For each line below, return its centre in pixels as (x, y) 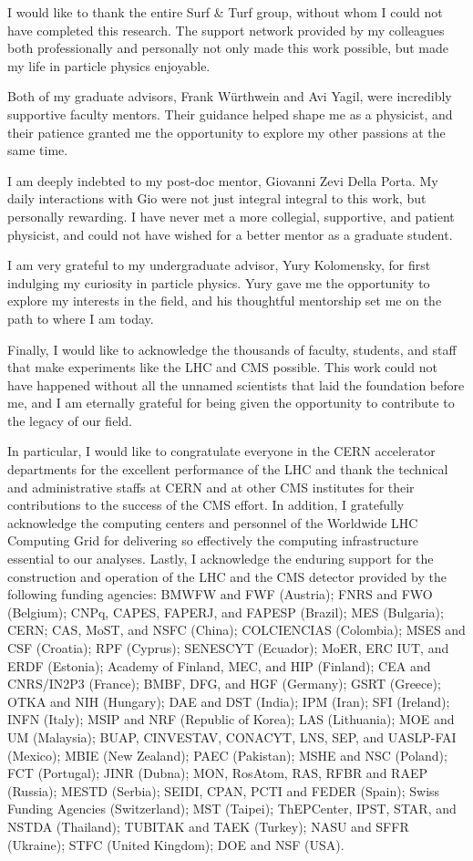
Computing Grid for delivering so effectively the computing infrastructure (213, 540)
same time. (38, 150)
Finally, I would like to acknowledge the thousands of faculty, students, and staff (232, 349)
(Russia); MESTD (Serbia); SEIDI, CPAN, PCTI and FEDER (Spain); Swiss (224, 790)
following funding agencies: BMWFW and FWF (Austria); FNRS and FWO (220, 594)
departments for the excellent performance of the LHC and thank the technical (228, 469)
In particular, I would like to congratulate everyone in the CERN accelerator (221, 451)
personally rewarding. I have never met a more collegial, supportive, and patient (231, 216)
